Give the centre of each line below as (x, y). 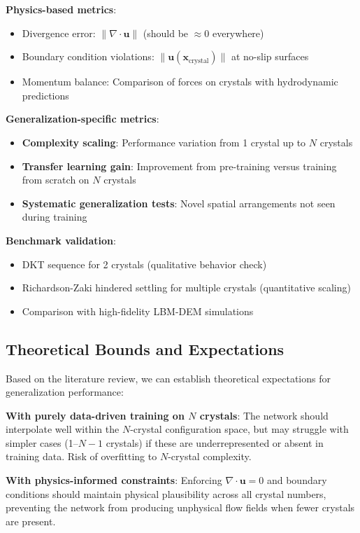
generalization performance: (65, 392)
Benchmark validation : (61, 240)
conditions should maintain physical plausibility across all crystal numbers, (166, 493)
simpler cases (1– (42, 442)
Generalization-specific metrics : (82, 119)
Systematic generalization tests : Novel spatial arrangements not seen (179, 203)
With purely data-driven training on (95, 415)
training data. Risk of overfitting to (81, 456)
